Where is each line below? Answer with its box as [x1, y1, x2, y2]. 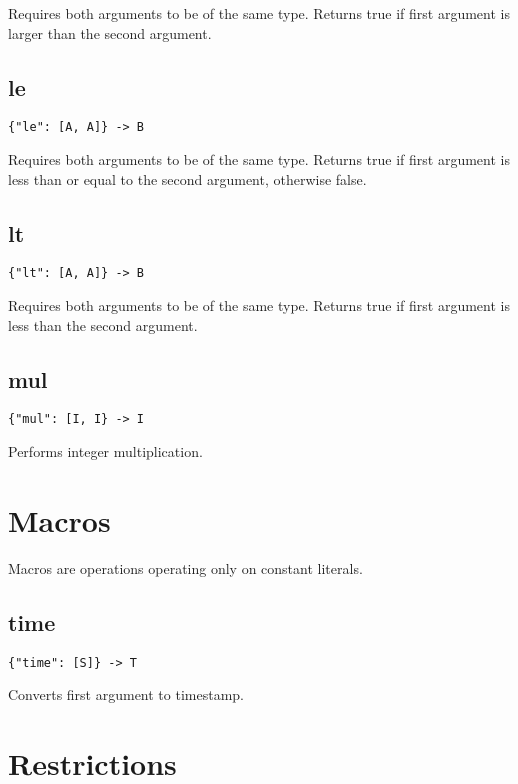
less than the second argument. [8, 314, 198, 335]
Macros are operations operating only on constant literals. [8, 557, 363, 578]
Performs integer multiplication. [8, 441, 203, 462]
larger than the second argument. [8, 22, 212, 43]
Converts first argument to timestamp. [8, 684, 244, 705]
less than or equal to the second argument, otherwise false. [8, 168, 367, 189]
